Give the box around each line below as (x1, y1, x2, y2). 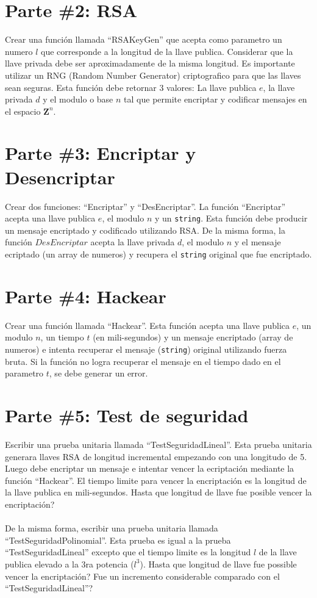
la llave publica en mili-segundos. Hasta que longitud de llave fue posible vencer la (5, 486, 312, 499)
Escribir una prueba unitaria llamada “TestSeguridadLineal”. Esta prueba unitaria (5, 438, 312, 450)
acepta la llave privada (90, 236, 175, 248)
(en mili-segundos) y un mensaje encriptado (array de (93, 331, 293, 344)
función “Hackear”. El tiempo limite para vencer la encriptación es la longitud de (5, 474, 307, 486)
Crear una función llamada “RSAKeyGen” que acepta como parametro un (5, 33, 282, 46)
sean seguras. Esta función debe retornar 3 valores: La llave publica (5, 81, 257, 93)
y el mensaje (234, 236, 281, 248)
